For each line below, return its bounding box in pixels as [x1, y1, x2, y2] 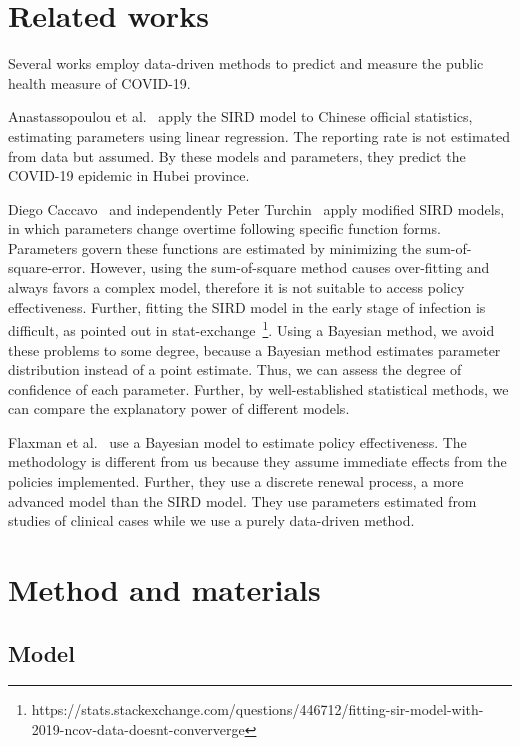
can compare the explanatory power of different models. [8, 398, 350, 419]
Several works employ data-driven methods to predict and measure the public [8, 53, 484, 74]
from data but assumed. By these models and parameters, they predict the [8, 145, 466, 166]
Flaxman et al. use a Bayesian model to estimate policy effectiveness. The [8, 431, 467, 452]
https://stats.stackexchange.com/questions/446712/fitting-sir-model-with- [31, 699, 484, 720]
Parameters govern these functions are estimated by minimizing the [8, 237, 422, 258]
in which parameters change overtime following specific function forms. [8, 218, 441, 239]
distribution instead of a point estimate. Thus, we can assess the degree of [8, 359, 462, 380]
